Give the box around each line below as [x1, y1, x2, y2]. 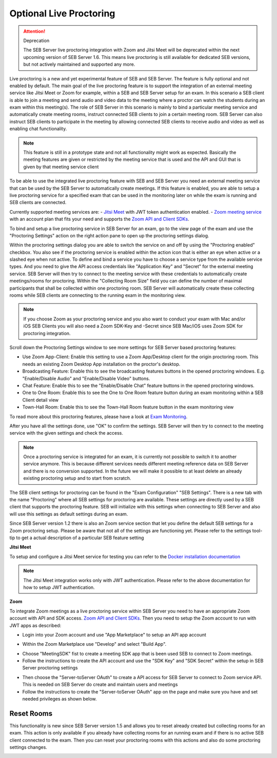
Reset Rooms [9, 709, 53, 718]
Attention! [23, 28, 46, 34]
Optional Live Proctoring [9, 8, 115, 19]
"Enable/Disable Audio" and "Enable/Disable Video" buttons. [22, 375, 150, 381]
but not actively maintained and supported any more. [23, 62, 135, 68]
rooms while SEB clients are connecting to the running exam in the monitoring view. [9, 292, 186, 298]
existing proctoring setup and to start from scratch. [23, 475, 131, 481]
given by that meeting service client [23, 163, 99, 170]
